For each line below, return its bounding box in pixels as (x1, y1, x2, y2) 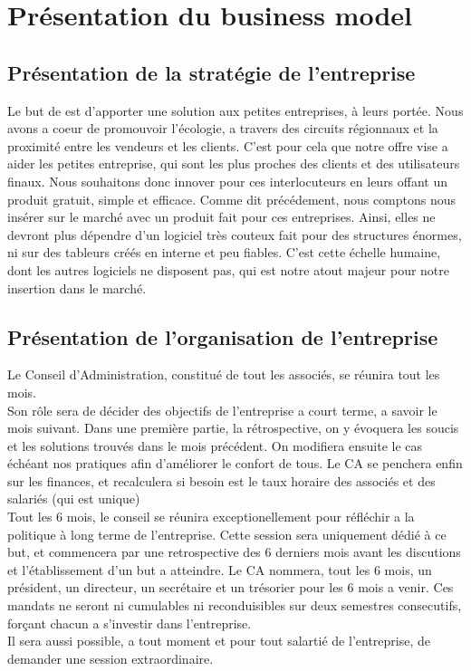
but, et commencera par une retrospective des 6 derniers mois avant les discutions (7, 542, 461, 561)
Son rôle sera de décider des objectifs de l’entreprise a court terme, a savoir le (7, 400, 437, 419)
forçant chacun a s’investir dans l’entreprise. (7, 613, 252, 632)
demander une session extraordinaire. (7, 648, 214, 667)
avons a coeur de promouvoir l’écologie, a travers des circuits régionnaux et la (7, 119, 438, 138)
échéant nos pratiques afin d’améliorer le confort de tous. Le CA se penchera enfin (7, 454, 463, 473)
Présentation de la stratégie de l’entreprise (7, 58, 416, 86)
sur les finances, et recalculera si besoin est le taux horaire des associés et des (7, 471, 436, 490)
